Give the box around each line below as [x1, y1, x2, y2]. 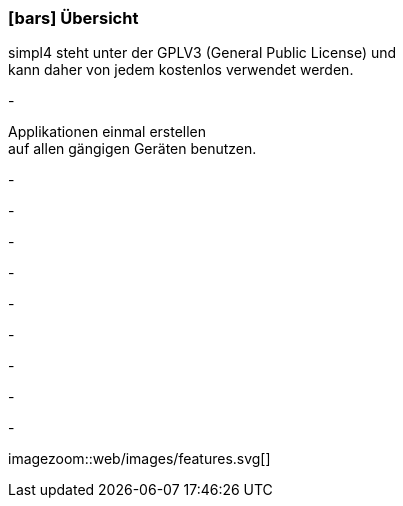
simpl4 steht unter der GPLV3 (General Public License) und [8, 44, 397, 62]
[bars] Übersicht [8, 8, 139, 28]
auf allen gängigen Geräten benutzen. [8, 140, 257, 158]
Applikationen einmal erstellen [8, 123, 207, 141]
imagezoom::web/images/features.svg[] [8, 450, 271, 468]
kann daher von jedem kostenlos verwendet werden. [8, 61, 354, 79]
